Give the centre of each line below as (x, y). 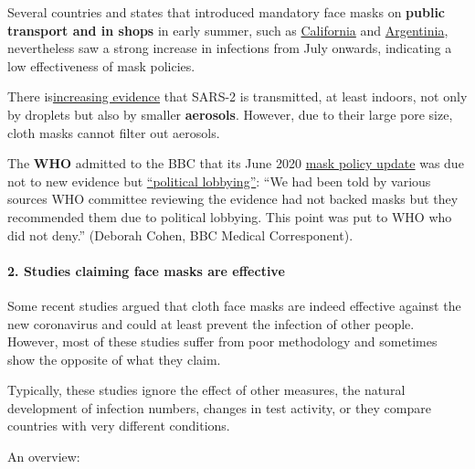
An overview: (44, 457)
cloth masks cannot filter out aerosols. (114, 132)
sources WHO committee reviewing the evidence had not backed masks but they (233, 199)
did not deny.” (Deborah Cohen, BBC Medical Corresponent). (180, 234)
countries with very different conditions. (119, 426)
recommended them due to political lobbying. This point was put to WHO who (230, 216)
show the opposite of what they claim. (114, 359)
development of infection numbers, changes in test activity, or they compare (219, 407)
